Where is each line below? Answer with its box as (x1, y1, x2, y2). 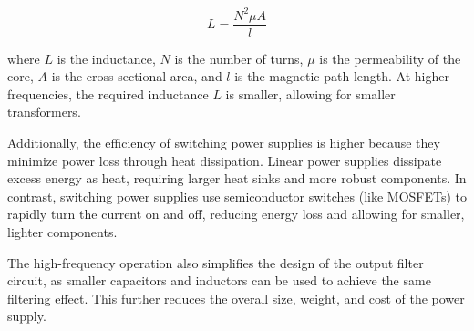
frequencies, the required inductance (7, 84, 209, 103)
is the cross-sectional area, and (51, 67, 222, 86)
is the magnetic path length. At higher (234, 67, 449, 86)
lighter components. (7, 222, 118, 241)
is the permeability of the (319, 48, 461, 67)
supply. (7, 306, 46, 326)
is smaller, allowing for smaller (225, 84, 396, 103)
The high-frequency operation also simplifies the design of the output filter (7, 253, 424, 272)
